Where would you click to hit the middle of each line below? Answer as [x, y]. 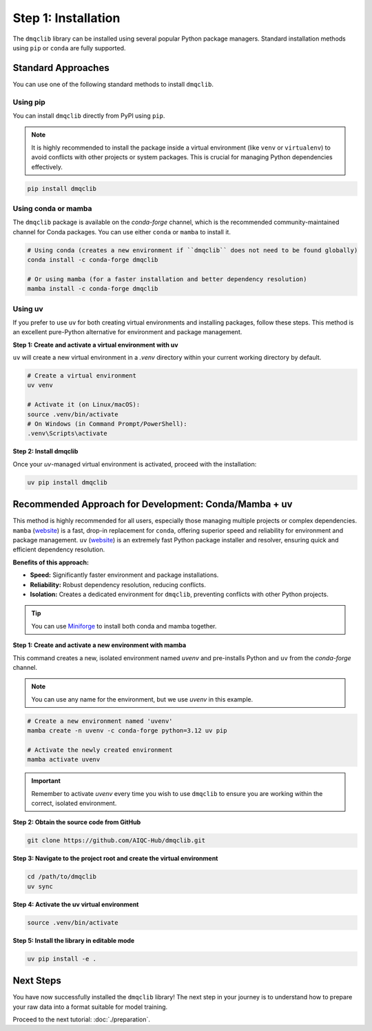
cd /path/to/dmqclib [62, 877]
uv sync [40, 886]
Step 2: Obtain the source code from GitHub [77, 822]
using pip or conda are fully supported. [69, 48]
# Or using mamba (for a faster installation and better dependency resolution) [167, 279]
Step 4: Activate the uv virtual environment [76, 904]
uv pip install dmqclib [68, 482]
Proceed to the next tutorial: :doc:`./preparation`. [82, 1019]
